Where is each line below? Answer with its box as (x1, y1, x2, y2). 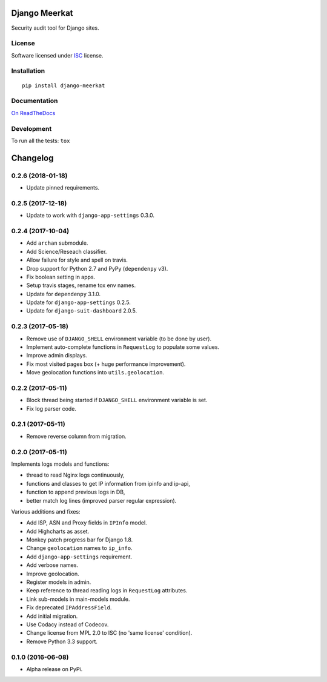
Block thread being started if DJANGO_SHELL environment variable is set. (26, 397, 208, 404)
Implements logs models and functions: (11, 460, 110, 468)
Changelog (11, 153, 54, 163)
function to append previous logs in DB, (26, 488, 125, 496)
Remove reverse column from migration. (26, 432, 127, 440)
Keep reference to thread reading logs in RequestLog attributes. (26, 587, 188, 594)
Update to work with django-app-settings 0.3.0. (26, 212, 154, 219)
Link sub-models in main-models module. (26, 595, 130, 603)
